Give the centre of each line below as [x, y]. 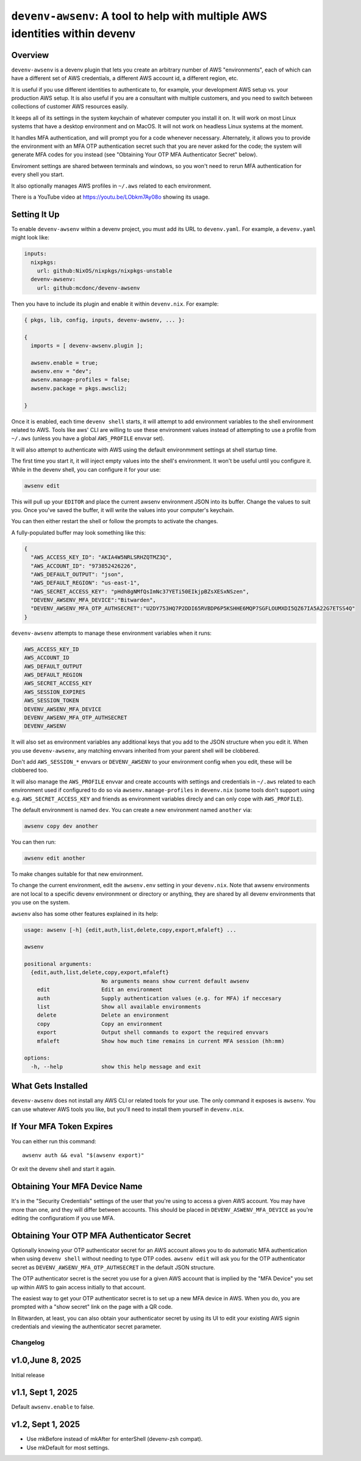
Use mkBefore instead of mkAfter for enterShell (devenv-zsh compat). [115, 1439]
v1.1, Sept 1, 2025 [45, 1392]
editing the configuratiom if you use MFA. [63, 1218]
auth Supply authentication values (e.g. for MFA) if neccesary [159, 998]
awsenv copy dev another [61, 826]
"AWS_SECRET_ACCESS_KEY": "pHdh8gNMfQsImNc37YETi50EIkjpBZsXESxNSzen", [140, 591]
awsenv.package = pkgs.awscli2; [79, 388]
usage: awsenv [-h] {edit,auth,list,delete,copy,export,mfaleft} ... [130, 930]
